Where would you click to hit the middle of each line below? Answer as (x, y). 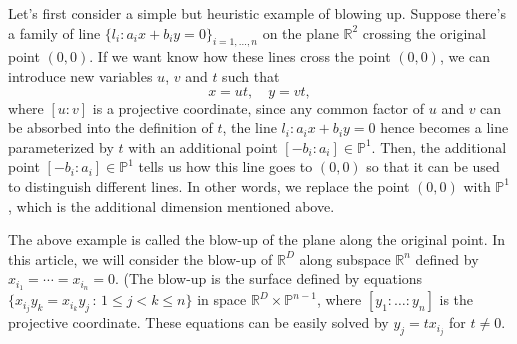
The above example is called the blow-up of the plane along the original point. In (257, 239)
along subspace (345, 258)
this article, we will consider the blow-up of (140, 258)
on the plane (300, 32)
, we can (465, 56)
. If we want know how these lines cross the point (240, 56)
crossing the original (424, 32)
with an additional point (203, 146)
